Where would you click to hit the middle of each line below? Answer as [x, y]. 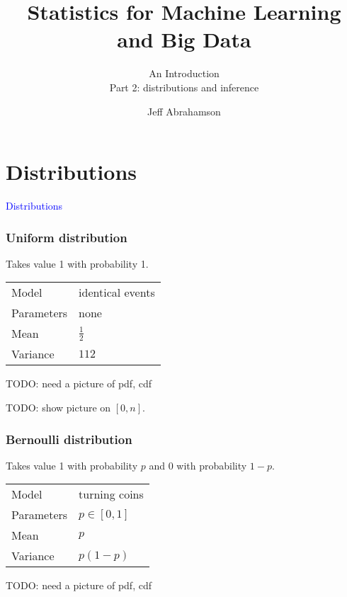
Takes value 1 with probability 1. [77, 263]
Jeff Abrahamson [184, 111]
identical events [117, 292]
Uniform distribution [67, 237]
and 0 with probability [198, 465]
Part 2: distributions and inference [184, 87]
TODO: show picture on [58, 408]
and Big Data [184, 39]
